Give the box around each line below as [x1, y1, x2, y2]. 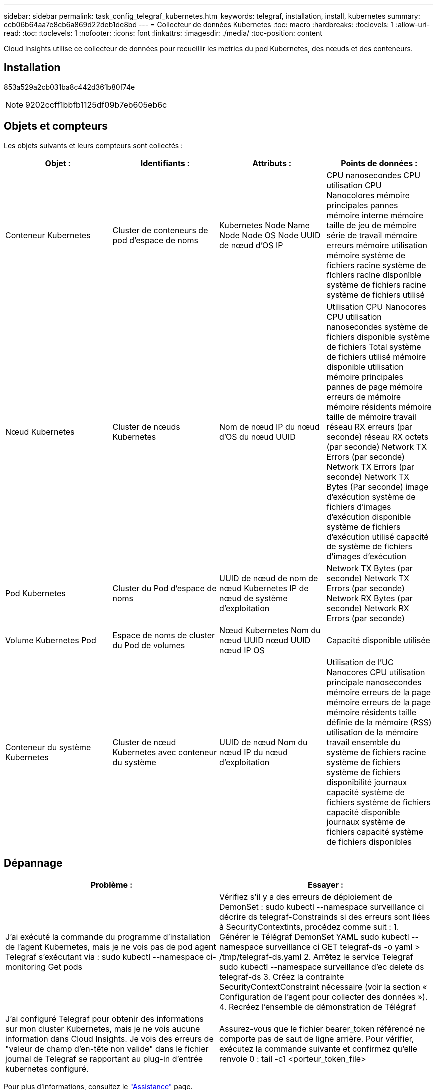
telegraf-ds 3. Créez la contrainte [219, 971, 344, 982]
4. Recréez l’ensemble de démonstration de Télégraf [219, 1001, 416, 1012]
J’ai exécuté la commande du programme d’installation [5, 931, 211, 942]
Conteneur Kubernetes [5, 230, 91, 240]
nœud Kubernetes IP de [219, 583, 309, 593]
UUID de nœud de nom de [219, 573, 318, 583]
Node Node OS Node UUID [219, 230, 321, 240]
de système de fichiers [326, 541, 412, 551]
